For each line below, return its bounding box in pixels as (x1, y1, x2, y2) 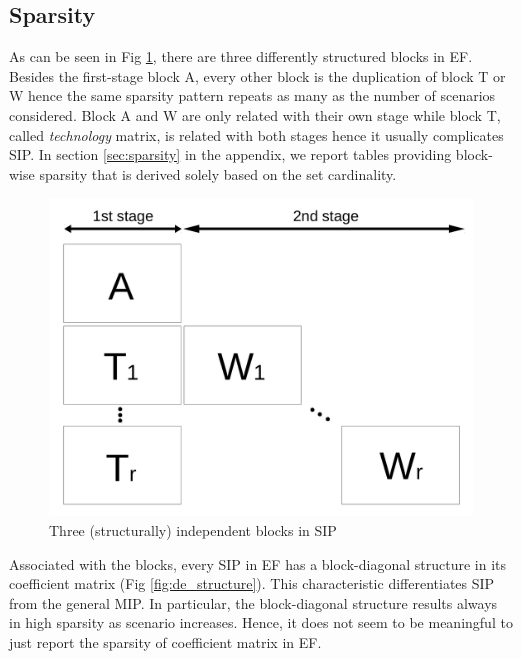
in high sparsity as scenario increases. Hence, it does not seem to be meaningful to (9, 612, 513, 633)
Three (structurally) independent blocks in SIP (49, 519, 337, 540)
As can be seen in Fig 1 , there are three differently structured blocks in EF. (9, 46, 473, 67)
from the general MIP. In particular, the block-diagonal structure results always (9, 592, 498, 613)
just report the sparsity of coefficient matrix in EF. (9, 631, 322, 652)
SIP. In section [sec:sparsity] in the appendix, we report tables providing (9, 144, 452, 165)
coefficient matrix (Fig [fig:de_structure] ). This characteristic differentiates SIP (9, 573, 495, 594)
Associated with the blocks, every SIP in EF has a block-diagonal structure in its (9, 553, 506, 574)
